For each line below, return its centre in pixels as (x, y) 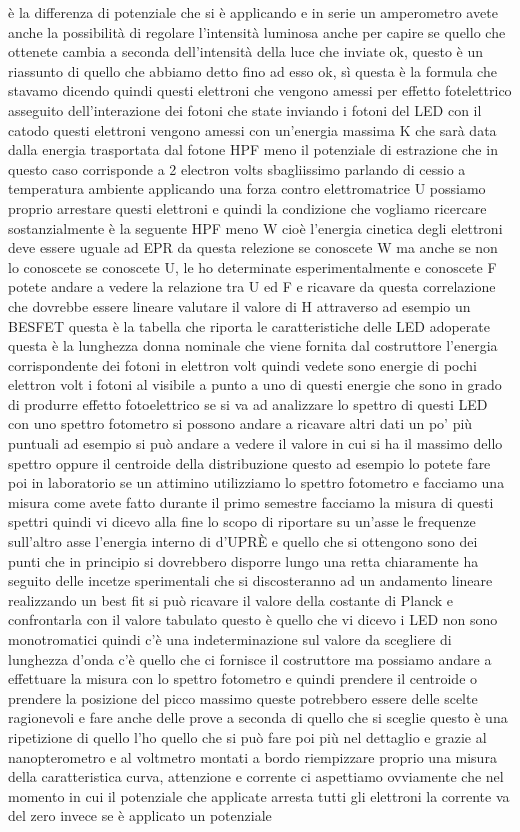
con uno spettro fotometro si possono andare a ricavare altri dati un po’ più (240, 423)
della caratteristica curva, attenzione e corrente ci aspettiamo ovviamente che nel (256, 776)
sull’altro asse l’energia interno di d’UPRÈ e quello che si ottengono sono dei (243, 541)
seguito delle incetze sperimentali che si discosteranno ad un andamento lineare (250, 580)
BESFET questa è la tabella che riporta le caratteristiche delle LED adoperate (249, 325)
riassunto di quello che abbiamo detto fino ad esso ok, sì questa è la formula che (252, 70)
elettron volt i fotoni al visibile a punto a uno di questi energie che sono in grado (255, 384)
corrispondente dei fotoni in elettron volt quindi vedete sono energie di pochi (242, 364)
